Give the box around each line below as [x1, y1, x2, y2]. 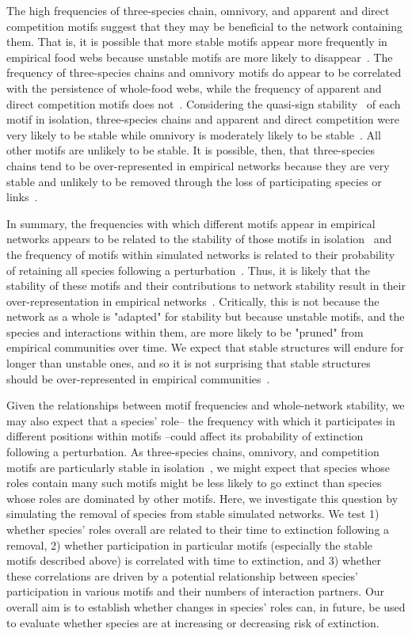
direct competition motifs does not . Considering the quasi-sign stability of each [6, 95, 401, 112]
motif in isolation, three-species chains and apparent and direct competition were [6, 111, 399, 128]
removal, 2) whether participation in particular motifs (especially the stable [6, 536, 373, 553]
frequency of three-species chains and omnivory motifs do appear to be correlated [6, 64, 402, 81]
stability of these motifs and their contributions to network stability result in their [6, 277, 406, 294]
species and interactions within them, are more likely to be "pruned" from [6, 323, 364, 340]
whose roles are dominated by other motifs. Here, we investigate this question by [6, 489, 399, 506]
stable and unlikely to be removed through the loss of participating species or [6, 173, 382, 189]
